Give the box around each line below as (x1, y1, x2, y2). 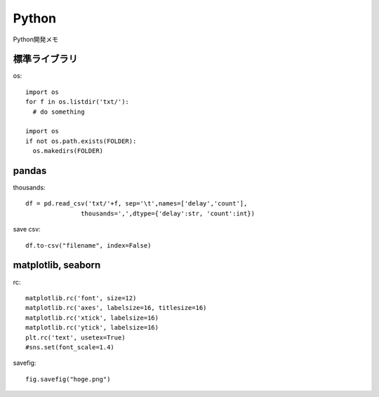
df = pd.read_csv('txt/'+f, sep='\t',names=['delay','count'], (25, 200, 248, 208)
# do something (32, 107, 85, 116)
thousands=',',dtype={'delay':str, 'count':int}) (81, 209, 255, 217)
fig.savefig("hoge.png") (25, 375, 111, 383)
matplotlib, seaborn (13, 260, 101, 271)
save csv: (13, 225, 41, 234)
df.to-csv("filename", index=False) (25, 241, 152, 249)
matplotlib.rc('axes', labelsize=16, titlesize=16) (25, 304, 207, 312)
